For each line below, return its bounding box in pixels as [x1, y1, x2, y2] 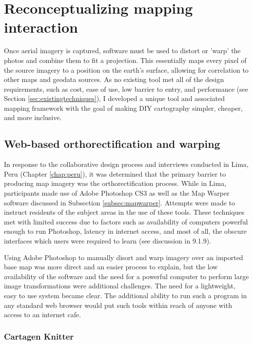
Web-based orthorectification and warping [4, 136, 220, 151]
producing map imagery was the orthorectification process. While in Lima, [4, 178, 227, 188]
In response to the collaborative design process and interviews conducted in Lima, [4, 159, 249, 169]
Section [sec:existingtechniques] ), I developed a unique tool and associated [4, 93, 225, 103]
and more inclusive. [4, 112, 62, 122]
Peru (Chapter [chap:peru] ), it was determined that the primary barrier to [4, 168, 226, 179]
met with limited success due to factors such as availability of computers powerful [4, 216, 248, 226]
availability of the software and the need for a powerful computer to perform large [4, 271, 249, 281]
